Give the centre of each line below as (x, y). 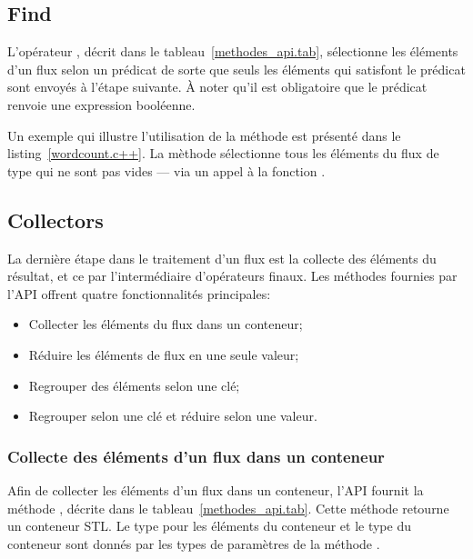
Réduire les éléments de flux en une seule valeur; (164, 354)
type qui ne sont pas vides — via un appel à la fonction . (166, 170)
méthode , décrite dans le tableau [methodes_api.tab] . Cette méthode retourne (228, 508)
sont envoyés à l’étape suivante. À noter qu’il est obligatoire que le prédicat (217, 87)
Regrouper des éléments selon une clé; (134, 385)
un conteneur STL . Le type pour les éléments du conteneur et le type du (209, 526)
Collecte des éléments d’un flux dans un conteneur (196, 456)
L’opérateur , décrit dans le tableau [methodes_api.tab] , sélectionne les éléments (233, 51)
